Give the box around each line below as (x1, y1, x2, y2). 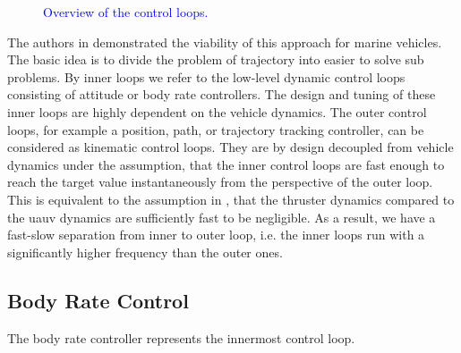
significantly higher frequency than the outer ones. (7, 242, 283, 261)
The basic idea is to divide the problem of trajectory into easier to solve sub (7, 50, 424, 69)
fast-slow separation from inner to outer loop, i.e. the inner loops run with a (7, 225, 425, 244)
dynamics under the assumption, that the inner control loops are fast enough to (7, 155, 445, 173)
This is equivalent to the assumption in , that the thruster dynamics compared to (7, 189, 455, 208)
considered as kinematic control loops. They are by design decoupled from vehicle (7, 138, 454, 156)
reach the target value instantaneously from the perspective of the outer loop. (7, 172, 433, 191)
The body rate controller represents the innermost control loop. (7, 328, 355, 347)
